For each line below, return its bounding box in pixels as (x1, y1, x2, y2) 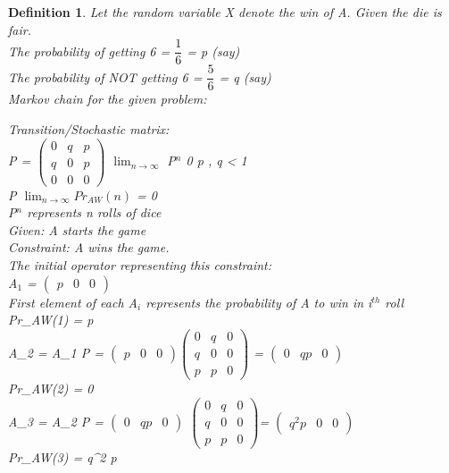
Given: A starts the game (8, 220, 146, 239)
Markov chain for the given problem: (8, 89, 207, 108)
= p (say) (187, 41, 240, 60)
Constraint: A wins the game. (8, 238, 170, 257)
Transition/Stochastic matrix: (8, 119, 170, 138)
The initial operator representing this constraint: (8, 256, 272, 275)
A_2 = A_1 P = (8, 342, 104, 361)
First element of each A (8, 292, 137, 311)
